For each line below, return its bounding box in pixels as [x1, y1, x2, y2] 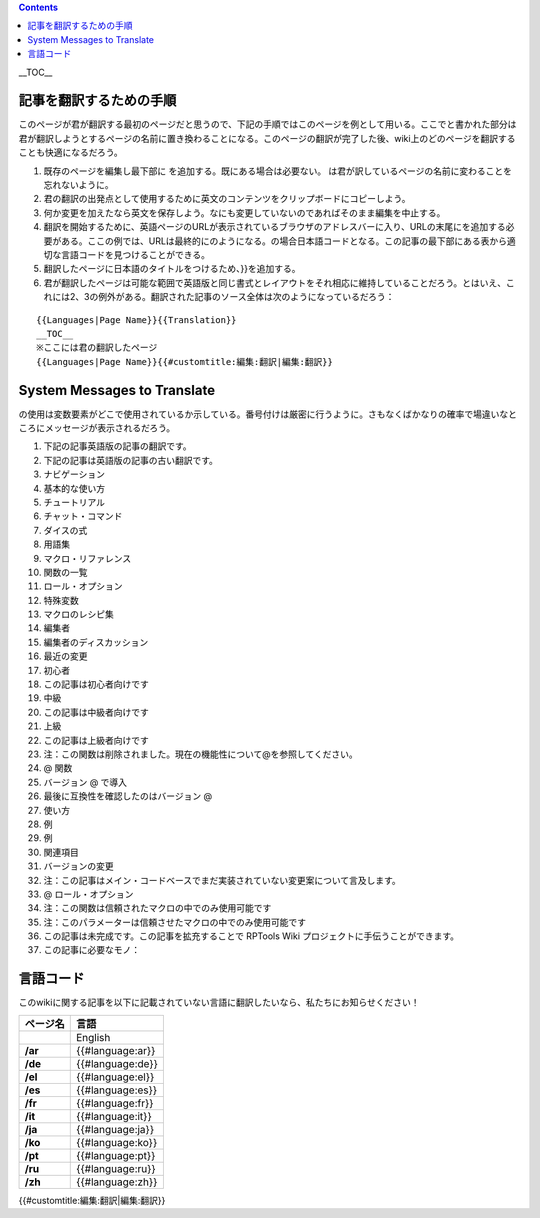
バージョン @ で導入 [43, 776, 128, 788]
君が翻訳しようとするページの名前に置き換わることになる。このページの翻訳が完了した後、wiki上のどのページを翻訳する [18, 132, 516, 144]
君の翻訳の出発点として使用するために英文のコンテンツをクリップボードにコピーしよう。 [43, 193, 411, 205]
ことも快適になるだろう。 [18, 146, 124, 159]
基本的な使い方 [43, 482, 105, 494]
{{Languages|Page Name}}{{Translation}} [36, 314, 237, 325]
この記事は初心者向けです [43, 678, 149, 690]
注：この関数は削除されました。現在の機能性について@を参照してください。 [43, 748, 359, 760]
